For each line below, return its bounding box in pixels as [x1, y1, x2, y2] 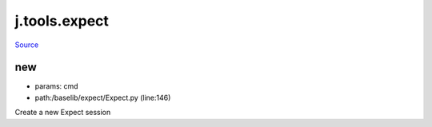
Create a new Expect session [14, 108, 111, 117]
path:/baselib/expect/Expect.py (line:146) [34, 93, 171, 102]
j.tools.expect [14, 12, 110, 30]
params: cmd [34, 81, 79, 91]
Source [14, 40, 39, 50]
